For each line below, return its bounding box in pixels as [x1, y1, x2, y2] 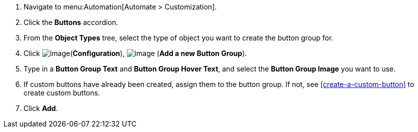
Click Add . [24, 104, 58, 112]
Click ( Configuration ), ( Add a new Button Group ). [24, 49, 247, 57]
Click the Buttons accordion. [24, 18, 118, 26]
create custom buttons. [24, 88, 100, 97]
